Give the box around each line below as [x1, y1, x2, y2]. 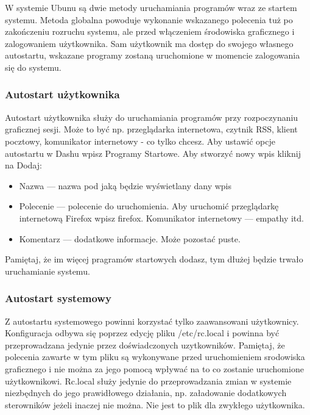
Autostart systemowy [5, 290, 111, 306]
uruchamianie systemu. [5, 264, 90, 277]
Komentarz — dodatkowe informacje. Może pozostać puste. [19, 232, 241, 245]
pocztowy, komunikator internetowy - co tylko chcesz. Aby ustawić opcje [5, 134, 275, 147]
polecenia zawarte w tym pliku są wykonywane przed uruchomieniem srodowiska [5, 350, 305, 363]
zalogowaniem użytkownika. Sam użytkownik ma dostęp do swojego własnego [5, 37, 294, 49]
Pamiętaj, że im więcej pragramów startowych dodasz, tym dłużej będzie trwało [5, 253, 303, 265]
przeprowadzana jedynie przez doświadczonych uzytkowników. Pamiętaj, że [5, 338, 285, 351]
